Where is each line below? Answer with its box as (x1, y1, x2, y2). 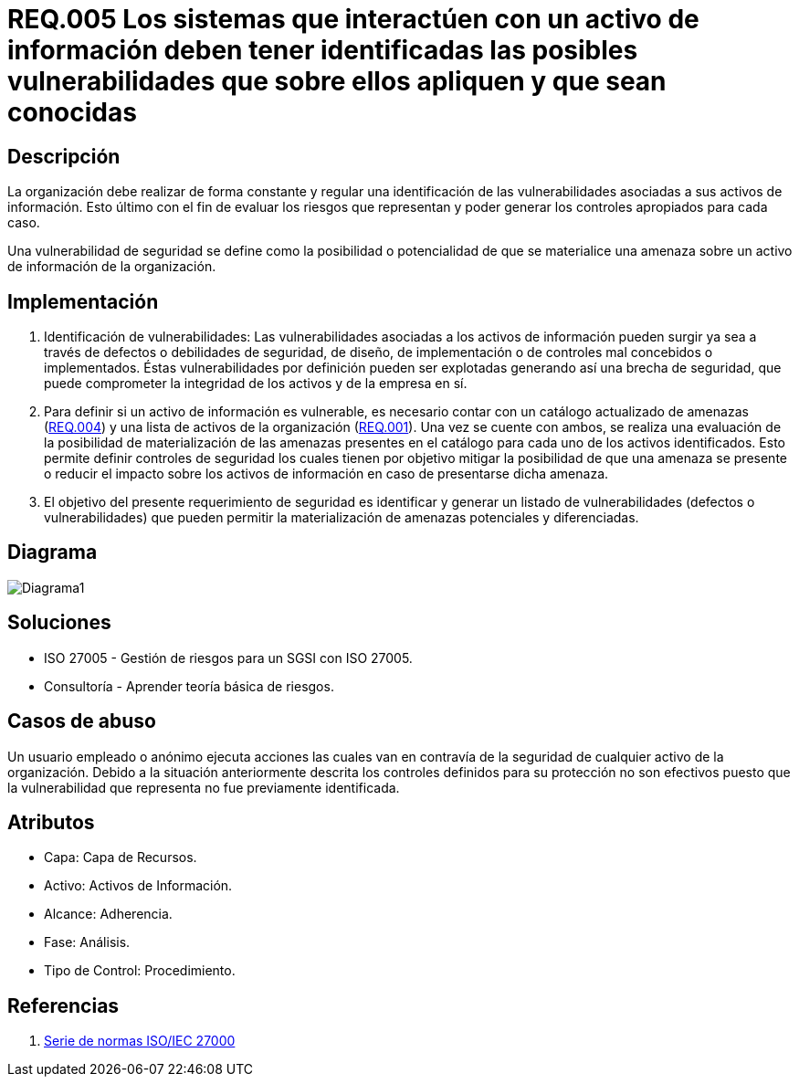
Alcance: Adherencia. (44, 906, 173, 922)
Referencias (7, 994, 120, 1017)
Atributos (7, 810, 95, 834)
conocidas (7, 97, 137, 128)
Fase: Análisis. (44, 934, 131, 951)
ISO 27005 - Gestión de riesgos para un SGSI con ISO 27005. (44, 649, 413, 666)
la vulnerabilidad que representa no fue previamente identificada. (7, 779, 400, 795)
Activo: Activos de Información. (44, 878, 233, 894)
